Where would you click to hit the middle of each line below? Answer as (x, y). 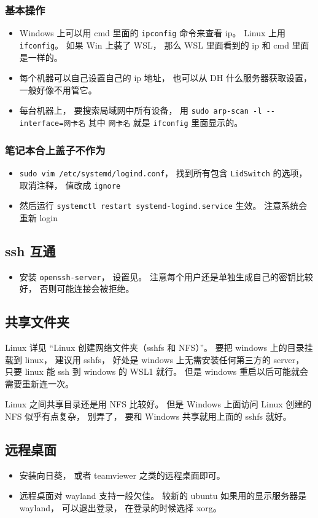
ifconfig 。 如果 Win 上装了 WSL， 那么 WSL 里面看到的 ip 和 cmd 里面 (164, 45)
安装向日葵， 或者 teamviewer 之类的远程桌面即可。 (122, 475)
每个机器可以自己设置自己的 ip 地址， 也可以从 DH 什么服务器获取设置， (165, 78)
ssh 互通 (30, 250)
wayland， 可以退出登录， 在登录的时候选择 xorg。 (120, 508)
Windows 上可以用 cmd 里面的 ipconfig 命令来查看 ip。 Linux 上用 (153, 33)
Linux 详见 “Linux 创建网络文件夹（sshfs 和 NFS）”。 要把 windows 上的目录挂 (159, 347)
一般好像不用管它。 (58, 89)
